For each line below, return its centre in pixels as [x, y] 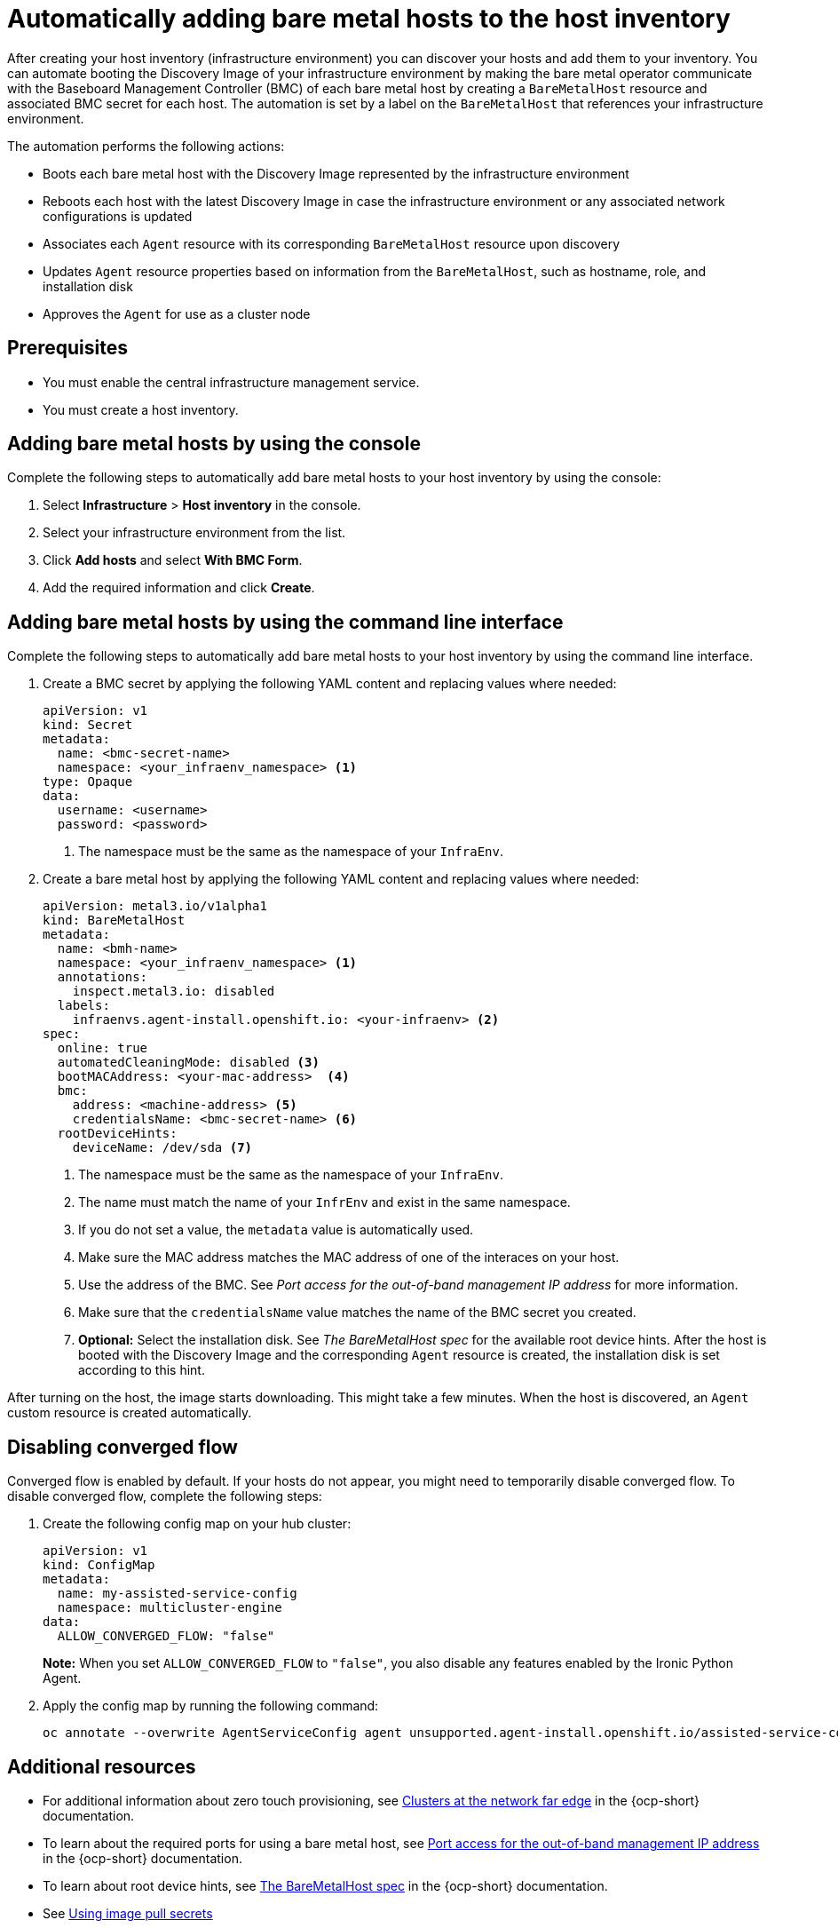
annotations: [103, 977]
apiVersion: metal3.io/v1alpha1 [155, 906]
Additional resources [102, 1766]
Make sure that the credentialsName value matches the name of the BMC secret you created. [357, 1313]
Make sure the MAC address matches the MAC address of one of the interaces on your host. [349, 1258]
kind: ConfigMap [99, 1565]
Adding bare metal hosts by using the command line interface [285, 622]
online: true [103, 1048]
